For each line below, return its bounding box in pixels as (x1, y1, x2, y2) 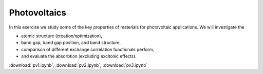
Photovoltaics (9, 7, 67, 18)
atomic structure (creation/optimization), (21, 33, 102, 39)
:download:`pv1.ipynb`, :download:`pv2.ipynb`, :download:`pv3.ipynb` (9, 62, 148, 68)
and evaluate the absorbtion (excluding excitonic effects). (21, 53, 137, 59)
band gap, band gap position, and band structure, (21, 40, 121, 45)
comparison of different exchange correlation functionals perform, (21, 46, 154, 52)
